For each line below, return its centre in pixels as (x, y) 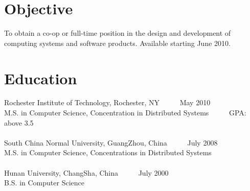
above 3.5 (19, 122)
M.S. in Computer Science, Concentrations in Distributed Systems (108, 152)
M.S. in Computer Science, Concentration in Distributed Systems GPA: (125, 113)
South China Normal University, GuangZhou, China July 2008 (111, 142)
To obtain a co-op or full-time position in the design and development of (118, 33)
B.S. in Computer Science (44, 183)
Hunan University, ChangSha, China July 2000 (86, 172)
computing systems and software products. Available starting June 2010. (117, 43)
